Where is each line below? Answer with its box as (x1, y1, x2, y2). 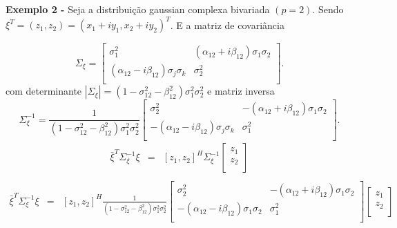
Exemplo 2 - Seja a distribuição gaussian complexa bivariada (6, 2, 270, 16)
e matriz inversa (207, 84, 275, 98)
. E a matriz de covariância (170, 17, 284, 32)
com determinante (6, 84, 82, 98)
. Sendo (312, 2, 344, 16)
